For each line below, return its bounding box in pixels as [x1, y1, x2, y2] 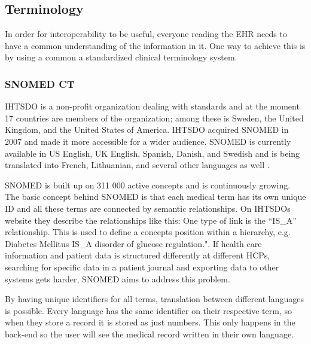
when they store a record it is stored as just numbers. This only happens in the [5, 316, 295, 328]
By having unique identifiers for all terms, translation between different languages [5, 293, 304, 305]
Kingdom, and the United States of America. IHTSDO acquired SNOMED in [5, 123, 289, 136]
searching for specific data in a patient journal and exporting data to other [5, 260, 279, 273]
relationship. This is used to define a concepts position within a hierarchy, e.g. [5, 226, 291, 238]
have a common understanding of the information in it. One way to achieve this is [5, 39, 306, 51]
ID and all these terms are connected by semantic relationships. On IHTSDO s [5, 202, 291, 214]
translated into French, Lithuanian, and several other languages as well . [5, 159, 270, 171]
